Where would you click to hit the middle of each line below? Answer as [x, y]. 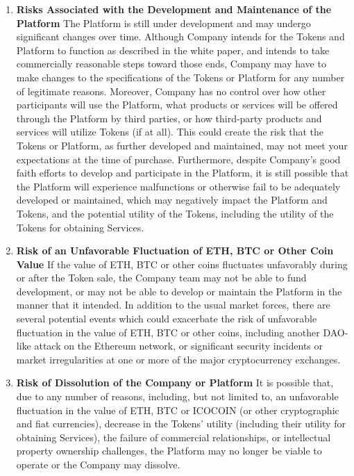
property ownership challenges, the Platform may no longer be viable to [169, 451]
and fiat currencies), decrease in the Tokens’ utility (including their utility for [181, 424]
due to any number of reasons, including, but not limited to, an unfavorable [177, 396]
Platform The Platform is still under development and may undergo [163, 23]
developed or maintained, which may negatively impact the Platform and [172, 200]
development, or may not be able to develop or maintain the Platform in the [179, 291]
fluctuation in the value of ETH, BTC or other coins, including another [168, 332]
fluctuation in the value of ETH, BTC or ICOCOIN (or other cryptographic [178, 410]
